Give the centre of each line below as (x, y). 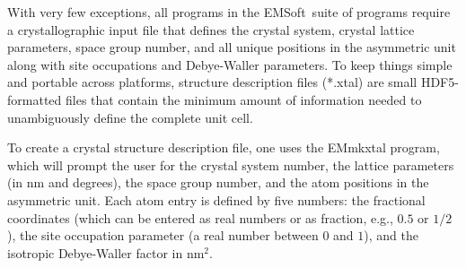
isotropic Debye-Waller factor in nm (106, 252)
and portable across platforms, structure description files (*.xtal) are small (212, 82)
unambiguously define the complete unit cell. (130, 117)
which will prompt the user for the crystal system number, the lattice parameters (231, 164)
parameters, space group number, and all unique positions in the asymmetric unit (232, 47)
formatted (35, 99)
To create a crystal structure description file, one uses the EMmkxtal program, (224, 147)
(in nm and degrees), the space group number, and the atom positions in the (218, 182)
